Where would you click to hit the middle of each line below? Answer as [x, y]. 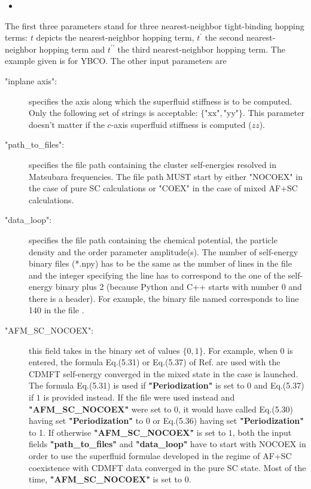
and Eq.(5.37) [279, 385]
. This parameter [274, 113]
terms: [16, 37]
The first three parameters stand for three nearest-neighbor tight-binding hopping [155, 25]
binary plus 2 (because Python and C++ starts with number [167, 287]
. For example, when [240, 350]
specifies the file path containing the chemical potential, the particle [153, 239]
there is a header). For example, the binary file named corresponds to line [164, 298]
